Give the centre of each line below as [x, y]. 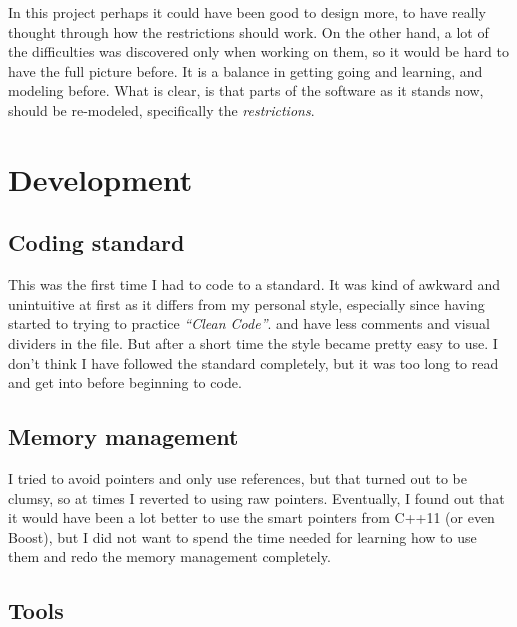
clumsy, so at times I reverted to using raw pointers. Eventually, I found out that [256, 497]
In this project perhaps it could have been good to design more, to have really [247, 12]
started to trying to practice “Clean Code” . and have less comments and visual [249, 323]
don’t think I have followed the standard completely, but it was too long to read [253, 362]
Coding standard [96, 242]
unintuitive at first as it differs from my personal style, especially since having [246, 303]
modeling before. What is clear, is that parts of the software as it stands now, [246, 90]
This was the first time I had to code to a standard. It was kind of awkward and [254, 284]
